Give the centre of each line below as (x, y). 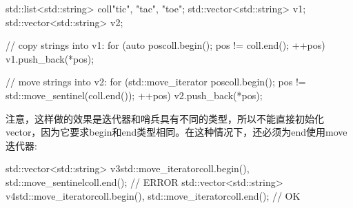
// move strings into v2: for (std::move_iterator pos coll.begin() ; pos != (156, 82)
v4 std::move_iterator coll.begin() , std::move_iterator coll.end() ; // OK (153, 195)
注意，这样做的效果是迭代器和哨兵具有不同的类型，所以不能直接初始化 (165, 118)
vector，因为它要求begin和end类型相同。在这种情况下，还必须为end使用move (176, 132)
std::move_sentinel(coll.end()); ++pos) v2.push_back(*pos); (134, 95)
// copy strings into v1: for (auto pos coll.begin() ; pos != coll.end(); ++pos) (165, 45)
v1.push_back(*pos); (50, 58)
